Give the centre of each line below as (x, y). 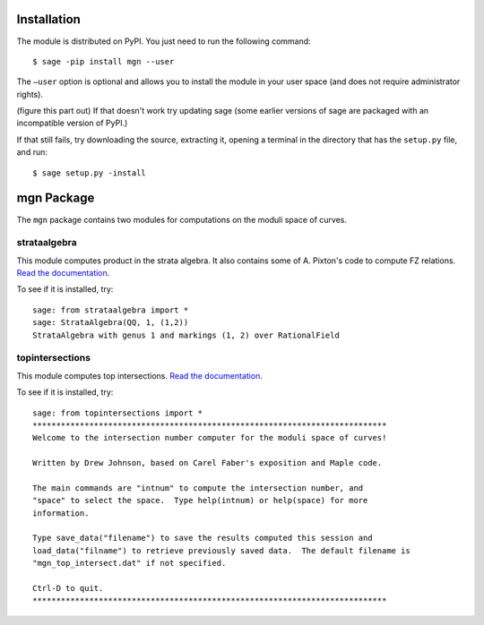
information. (61, 513)
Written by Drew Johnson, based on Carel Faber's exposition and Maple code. (207, 463)
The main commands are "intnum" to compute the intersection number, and (198, 488)
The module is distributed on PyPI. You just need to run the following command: (164, 41)
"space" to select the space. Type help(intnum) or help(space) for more (200, 501)
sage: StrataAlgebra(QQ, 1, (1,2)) (111, 323)
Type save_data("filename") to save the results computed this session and (203, 538)
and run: (32, 152)
